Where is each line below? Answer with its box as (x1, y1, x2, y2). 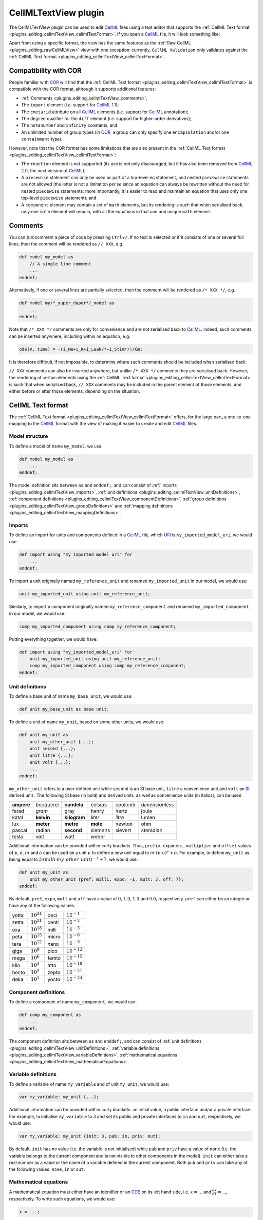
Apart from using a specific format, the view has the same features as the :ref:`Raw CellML (9, 40, 191, 46)
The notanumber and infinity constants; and (21, 122, 118, 128)
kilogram (64, 814, 85, 821)
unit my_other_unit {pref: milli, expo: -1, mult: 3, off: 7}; (29, 876, 184, 882)
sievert (115, 827, 131, 834)
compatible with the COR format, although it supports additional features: (9, 86, 156, 92)
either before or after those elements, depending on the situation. (9, 388, 140, 394)
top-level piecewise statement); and (21, 195, 96, 201)
